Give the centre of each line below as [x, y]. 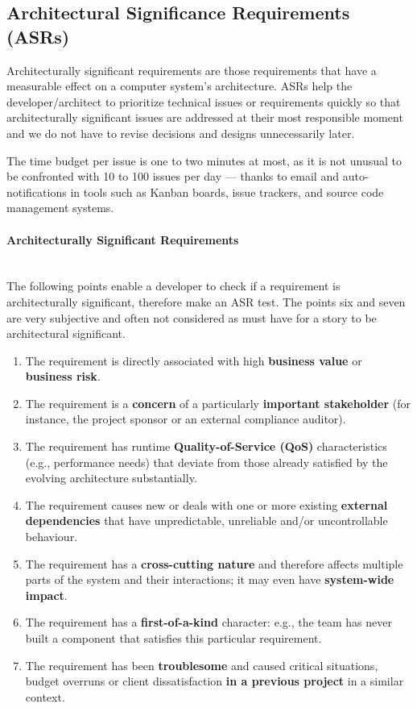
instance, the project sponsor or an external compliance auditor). [186, 419]
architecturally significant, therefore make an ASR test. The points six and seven [206, 301]
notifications [37, 192]
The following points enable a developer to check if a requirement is [173, 286]
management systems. [60, 208]
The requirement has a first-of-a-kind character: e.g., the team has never [208, 622]
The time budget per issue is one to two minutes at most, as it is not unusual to [204, 160]
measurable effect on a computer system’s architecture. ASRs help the [180, 86]
